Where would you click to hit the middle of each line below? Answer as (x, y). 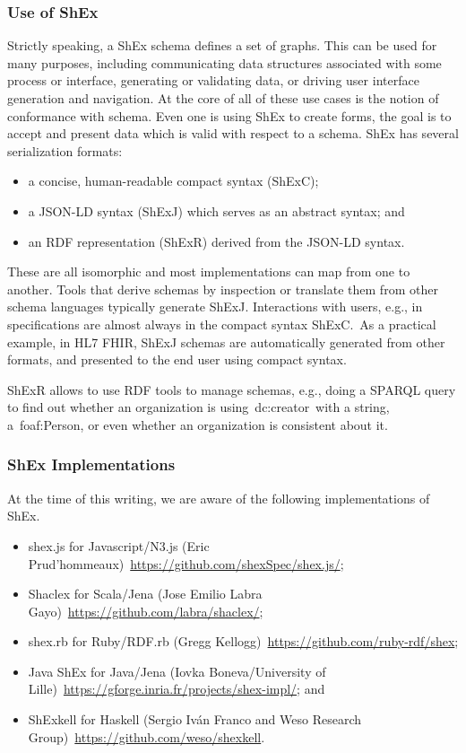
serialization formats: (65, 150)
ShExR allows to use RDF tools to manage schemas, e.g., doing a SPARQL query (232, 389)
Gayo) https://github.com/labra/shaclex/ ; (146, 611)
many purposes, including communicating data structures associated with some (224, 62)
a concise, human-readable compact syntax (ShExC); (173, 181)
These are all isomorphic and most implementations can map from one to (209, 271)
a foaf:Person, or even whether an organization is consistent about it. (198, 424)
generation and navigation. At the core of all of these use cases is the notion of (223, 98)
